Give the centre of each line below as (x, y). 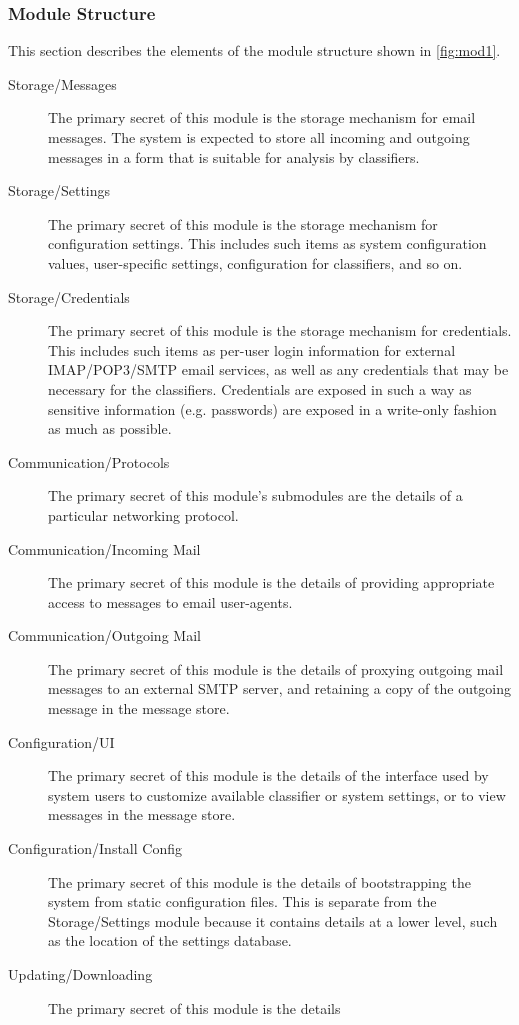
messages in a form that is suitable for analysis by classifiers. (234, 156)
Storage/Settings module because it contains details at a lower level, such (273, 920)
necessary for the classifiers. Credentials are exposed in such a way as (260, 388)
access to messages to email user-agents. (170, 601)
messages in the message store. (142, 814)
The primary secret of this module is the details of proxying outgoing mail (276, 668)
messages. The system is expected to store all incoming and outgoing (259, 137)
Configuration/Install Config (95, 848)
